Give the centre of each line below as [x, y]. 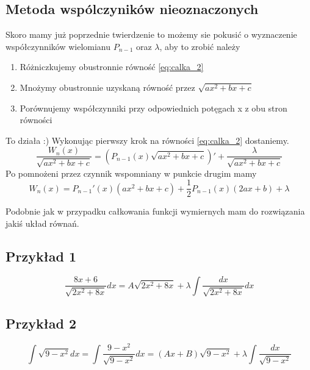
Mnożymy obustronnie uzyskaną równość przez [107, 87]
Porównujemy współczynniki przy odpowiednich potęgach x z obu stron [153, 108]
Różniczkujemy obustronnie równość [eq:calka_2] [112, 67]
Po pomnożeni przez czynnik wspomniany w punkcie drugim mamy [131, 173]
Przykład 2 [41, 323]
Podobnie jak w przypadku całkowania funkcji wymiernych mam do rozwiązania [155, 211]
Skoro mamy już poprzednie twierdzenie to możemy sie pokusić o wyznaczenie [151, 34]
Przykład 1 [41, 256]
